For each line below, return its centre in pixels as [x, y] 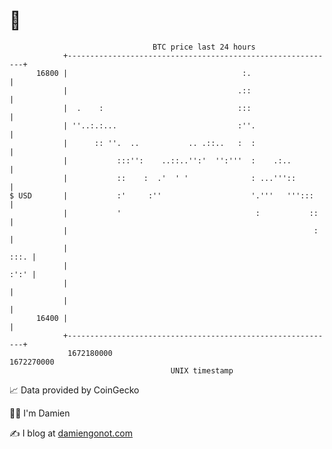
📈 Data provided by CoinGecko [74, 390]
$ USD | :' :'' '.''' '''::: [161, 195]
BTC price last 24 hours [204, 47]
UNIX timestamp [202, 370]
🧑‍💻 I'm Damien [40, 413]
